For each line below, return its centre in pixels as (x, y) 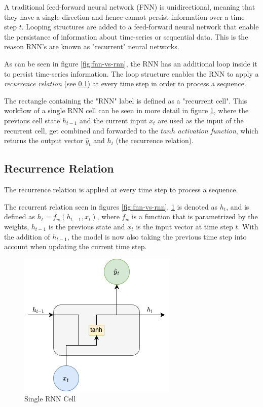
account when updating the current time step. (76, 246)
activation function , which (218, 130)
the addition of (27, 236)
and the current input (113, 120)
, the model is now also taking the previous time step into (157, 236)
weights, (17, 226)
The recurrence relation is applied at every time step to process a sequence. (121, 190)
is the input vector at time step (184, 226)
